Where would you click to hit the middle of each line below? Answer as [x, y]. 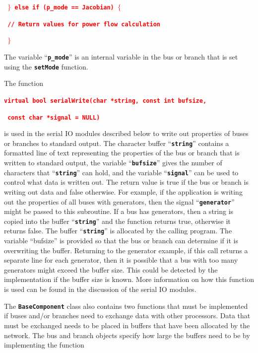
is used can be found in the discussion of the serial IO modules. [100, 289]
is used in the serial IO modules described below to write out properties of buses [126, 133]
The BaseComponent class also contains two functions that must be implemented [126, 306]
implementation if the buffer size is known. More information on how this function [129, 279]
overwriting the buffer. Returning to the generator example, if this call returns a [126, 250]
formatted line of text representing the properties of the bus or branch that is [122, 153]
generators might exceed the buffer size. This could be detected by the [111, 269]
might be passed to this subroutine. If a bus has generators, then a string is [119, 211]
